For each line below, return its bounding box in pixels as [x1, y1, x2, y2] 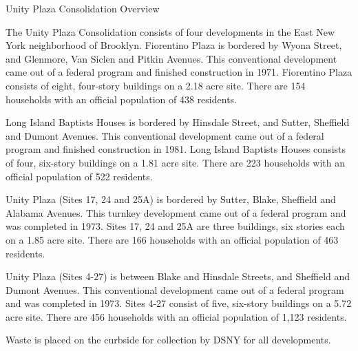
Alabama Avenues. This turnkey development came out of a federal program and [6, 205, 346, 220]
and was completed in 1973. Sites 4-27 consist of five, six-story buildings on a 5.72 [6, 296, 352, 310]
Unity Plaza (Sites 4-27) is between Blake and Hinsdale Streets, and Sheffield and [6, 269, 350, 284]
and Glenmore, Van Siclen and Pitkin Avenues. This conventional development [6, 51, 337, 65]
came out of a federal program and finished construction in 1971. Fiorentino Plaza [6, 65, 352, 79]
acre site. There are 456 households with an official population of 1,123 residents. [6, 309, 347, 323]
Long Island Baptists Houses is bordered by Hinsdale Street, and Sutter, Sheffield [6, 115, 350, 129]
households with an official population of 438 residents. [6, 92, 237, 106]
